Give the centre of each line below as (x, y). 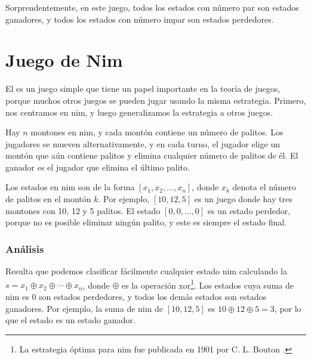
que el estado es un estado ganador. (70, 320)
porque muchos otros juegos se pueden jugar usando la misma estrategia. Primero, (156, 100)
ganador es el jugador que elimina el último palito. (98, 167)
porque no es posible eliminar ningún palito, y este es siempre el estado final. (146, 222)
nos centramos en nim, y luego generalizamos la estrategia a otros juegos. (139, 112)
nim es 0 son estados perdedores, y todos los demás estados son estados (136, 296)
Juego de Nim (64, 60)
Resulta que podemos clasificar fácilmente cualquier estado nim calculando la (146, 271)
